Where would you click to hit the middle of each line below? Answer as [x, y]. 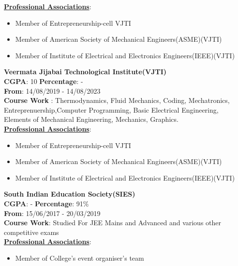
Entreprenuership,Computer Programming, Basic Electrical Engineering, [111, 109]
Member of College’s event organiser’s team [80, 258]
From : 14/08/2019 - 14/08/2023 [52, 91]
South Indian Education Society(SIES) [70, 194]
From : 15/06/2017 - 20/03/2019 [52, 213]
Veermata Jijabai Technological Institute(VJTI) [85, 72]
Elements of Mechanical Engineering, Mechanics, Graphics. [91, 119]
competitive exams [31, 232]
